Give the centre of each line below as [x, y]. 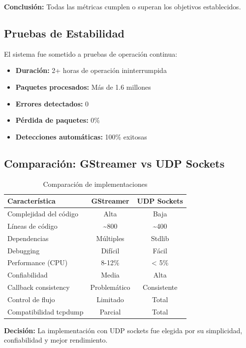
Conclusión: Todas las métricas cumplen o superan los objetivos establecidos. [123, 6]
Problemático [110, 287]
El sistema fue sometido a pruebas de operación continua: [91, 53]
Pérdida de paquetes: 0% [58, 120]
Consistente [160, 287]
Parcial [110, 311]
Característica [31, 201]
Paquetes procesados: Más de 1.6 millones [83, 87]
